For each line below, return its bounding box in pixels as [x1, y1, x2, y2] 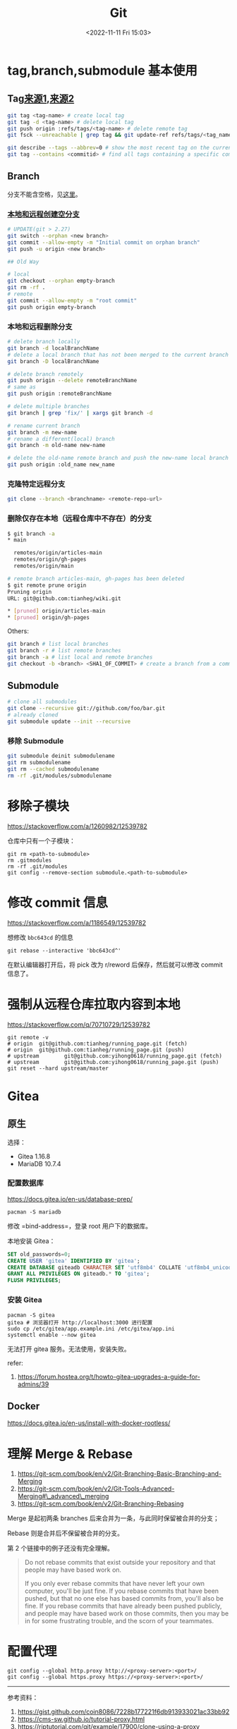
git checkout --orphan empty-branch [7, 277, 115, 285]
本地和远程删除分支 [7, 322, 73, 331]
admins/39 [17, 1380, 49, 1388]
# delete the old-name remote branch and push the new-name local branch [7, 455, 229, 462]
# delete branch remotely [7, 370, 83, 378]
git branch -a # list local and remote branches [7, 654, 153, 661]
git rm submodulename [7, 759, 71, 766]
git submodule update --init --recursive [7, 718, 131, 726]
